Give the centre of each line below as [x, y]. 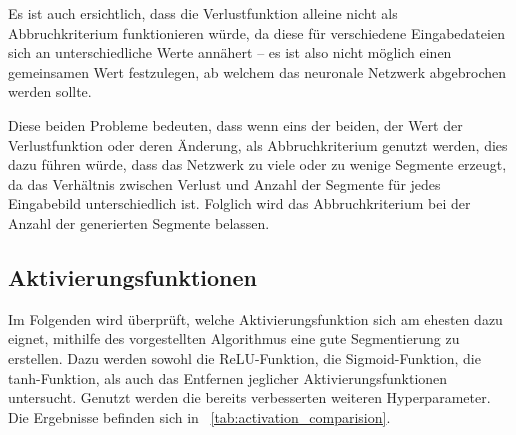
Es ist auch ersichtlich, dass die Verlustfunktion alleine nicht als [203, 13]
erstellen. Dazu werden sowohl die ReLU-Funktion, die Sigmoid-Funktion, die [244, 357]
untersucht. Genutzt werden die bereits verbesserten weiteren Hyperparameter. [249, 397]
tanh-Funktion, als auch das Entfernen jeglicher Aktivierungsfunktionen [228, 377]
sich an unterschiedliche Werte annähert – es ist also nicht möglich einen [230, 52]
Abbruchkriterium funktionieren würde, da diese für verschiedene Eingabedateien [256, 32]
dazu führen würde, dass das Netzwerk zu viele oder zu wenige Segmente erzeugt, [257, 164]
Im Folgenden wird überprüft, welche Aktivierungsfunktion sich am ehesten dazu [255, 318]
